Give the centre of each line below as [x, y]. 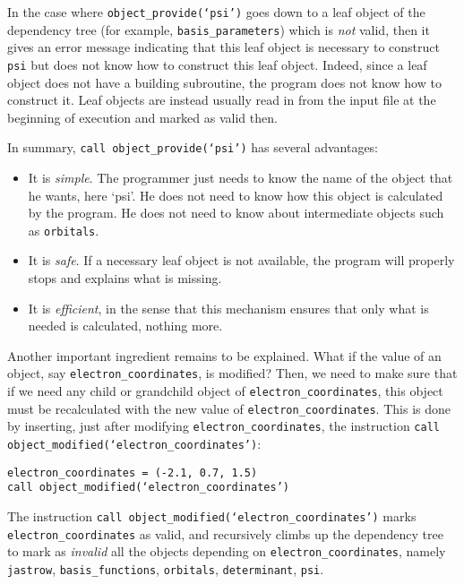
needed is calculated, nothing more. [125, 326]
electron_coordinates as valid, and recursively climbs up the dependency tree [225, 533]
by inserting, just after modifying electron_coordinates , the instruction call [223, 426]
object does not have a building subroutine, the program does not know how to [224, 82]
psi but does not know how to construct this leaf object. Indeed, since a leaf [217, 64]
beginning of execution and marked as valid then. [142, 117]
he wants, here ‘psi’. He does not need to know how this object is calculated [236, 195]
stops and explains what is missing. [125, 278]
